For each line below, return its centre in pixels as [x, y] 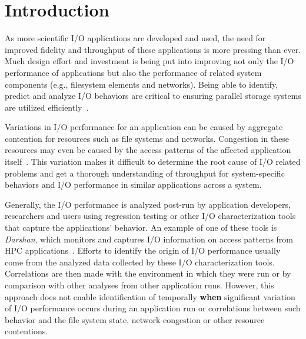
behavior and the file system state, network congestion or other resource [135, 319]
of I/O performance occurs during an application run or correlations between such [153, 308]
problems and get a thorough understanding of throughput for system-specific [145, 173]
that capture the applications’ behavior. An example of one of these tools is [141, 227]
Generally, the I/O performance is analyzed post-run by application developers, [148, 204]
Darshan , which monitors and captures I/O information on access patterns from [149, 239]
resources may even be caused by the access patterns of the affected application [148, 150]
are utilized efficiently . [47, 107]
